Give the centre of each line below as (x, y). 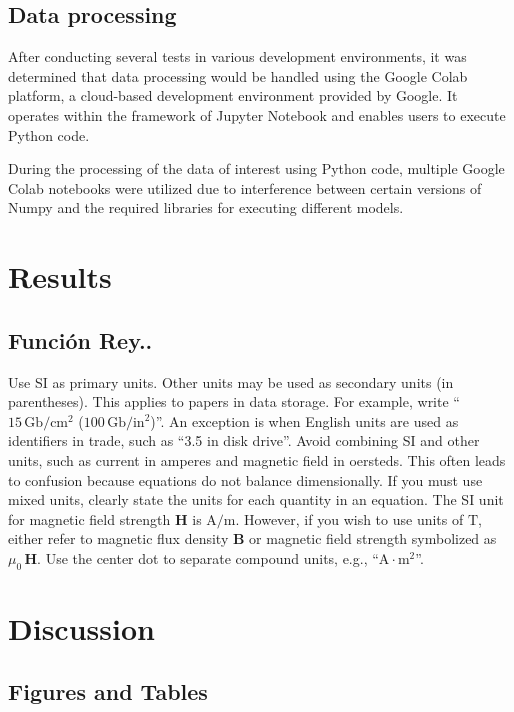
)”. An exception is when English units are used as (304, 420)
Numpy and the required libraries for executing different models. (206, 207)
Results (60, 276)
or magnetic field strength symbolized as (373, 538)
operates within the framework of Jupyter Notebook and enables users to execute (257, 114)
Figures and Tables (108, 691)
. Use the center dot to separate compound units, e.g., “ (208, 557)
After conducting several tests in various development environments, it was (237, 56)
